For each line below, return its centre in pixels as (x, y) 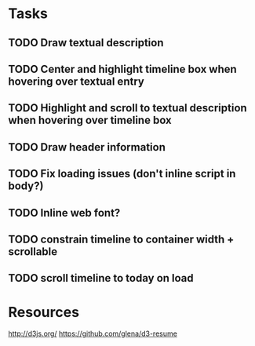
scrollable (33, 251)
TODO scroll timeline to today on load (101, 278)
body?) (26, 186)
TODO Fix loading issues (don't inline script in (122, 174)
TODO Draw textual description (86, 43)
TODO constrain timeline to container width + (121, 239)
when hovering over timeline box (90, 120)
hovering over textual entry (76, 81)
